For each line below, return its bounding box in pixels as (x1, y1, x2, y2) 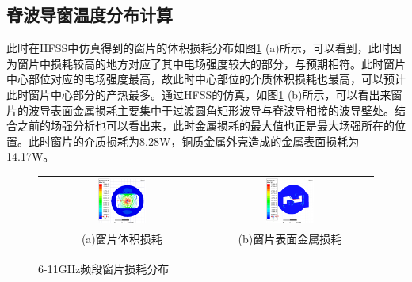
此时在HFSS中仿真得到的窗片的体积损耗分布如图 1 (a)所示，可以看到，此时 (6, 40, 391, 56)
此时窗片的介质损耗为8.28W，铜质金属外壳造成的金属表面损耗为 (28, 132, 360, 149)
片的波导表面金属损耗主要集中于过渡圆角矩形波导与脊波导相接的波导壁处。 (6, 101, 395, 118)
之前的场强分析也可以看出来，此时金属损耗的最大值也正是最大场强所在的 (17, 117, 395, 134)
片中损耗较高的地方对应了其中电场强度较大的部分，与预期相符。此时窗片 (28, 55, 406, 71)
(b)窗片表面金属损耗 (238, 231, 342, 247)
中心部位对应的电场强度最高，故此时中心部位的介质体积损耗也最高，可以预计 (6, 70, 406, 87)
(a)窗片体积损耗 (81, 231, 162, 247)
